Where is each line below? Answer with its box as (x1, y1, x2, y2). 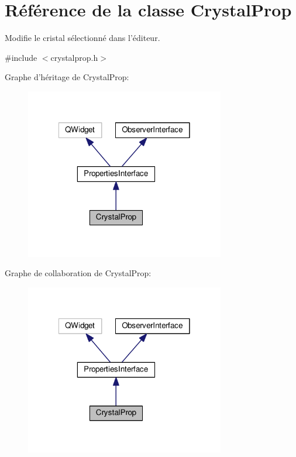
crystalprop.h (50, 51, 98, 63)
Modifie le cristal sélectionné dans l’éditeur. (5, 32, 160, 44)
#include (5, 51, 37, 63)
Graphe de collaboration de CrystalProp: (5, 267, 152, 279)
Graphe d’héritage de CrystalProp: (5, 71, 129, 83)
